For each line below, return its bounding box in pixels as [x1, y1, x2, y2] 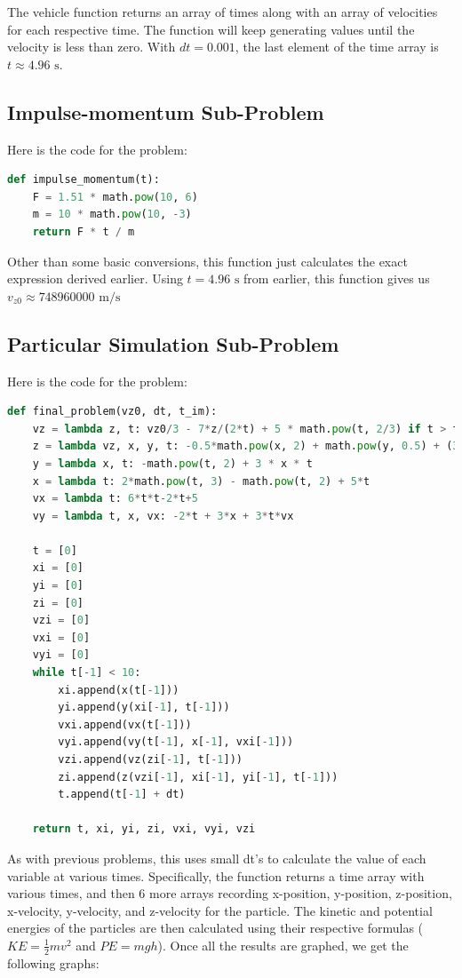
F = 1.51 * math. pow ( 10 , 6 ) [32, 190, 198, 203]
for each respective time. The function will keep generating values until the [7, 20, 415, 38]
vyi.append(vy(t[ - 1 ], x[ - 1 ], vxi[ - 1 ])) [58, 735, 294, 749]
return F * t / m [32, 225, 135, 238]
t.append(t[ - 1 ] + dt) [58, 788, 186, 801]
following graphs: [7, 953, 100, 972]
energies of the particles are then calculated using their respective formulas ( [7, 918, 424, 937]
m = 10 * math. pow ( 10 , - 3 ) [32, 208, 192, 221]
